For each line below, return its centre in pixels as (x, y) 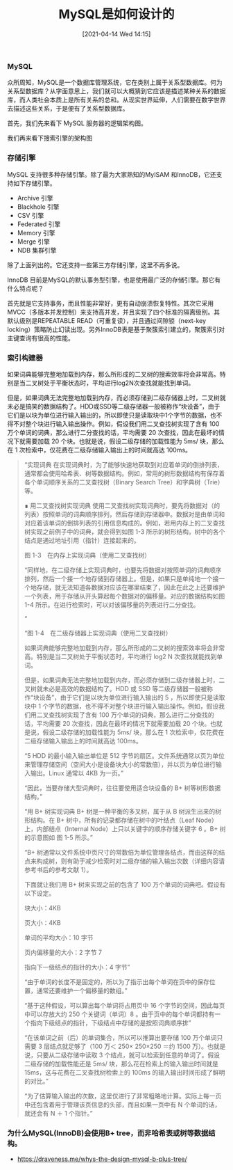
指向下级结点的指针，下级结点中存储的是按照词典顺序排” (111, 1022)
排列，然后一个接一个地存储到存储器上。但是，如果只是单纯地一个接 (121, 578)
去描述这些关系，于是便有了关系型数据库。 (68, 109)
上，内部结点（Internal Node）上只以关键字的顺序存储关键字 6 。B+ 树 (125, 828)
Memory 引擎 (36, 232)
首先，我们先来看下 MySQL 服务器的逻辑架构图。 (77, 123)
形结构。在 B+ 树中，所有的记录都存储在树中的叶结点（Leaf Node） (121, 820)
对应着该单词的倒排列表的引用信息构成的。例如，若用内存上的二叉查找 (124, 523)
